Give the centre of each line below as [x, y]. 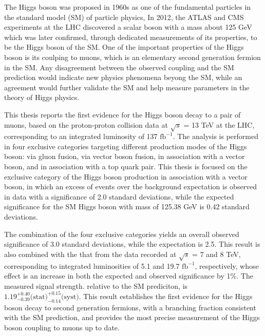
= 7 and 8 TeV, [216, 254]
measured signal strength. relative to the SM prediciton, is [96, 285]
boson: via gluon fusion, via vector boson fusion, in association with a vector [125, 156]
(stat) [39, 297]
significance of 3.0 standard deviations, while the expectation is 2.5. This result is [132, 244]
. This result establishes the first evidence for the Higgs [166, 296]
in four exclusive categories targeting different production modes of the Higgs [126, 146]
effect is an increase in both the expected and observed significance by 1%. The [129, 276]
